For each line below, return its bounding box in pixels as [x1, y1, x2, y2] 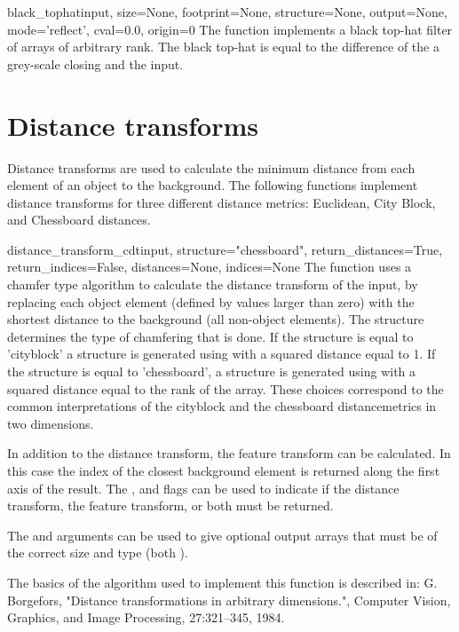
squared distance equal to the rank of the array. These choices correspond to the [7, 379, 444, 398]
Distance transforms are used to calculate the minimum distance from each [7, 158, 415, 177]
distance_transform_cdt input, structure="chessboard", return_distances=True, [7, 240, 443, 258]
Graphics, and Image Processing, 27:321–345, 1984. [7, 608, 285, 627]
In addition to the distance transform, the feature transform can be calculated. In [7, 444, 451, 462]
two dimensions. [7, 414, 94, 432]
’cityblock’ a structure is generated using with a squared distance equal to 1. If [7, 344, 436, 363]
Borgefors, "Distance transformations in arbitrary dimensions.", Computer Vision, [7, 590, 451, 609]
